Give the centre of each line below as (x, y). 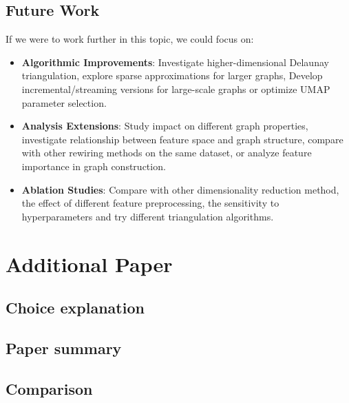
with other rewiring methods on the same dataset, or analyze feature (167, 153)
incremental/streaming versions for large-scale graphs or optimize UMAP (176, 89)
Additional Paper (89, 263)
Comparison (49, 388)
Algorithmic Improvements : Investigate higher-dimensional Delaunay (175, 62)
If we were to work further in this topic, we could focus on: (130, 39)
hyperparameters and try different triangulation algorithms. (148, 216)
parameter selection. (64, 102)
